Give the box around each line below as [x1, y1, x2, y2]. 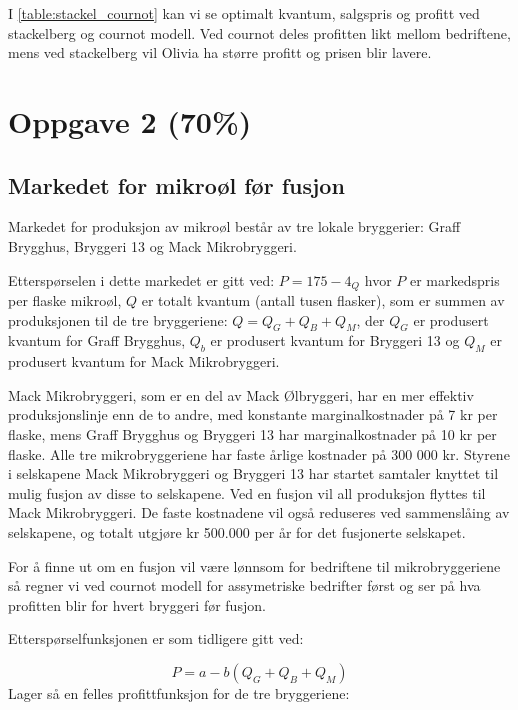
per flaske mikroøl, [8, 290, 122, 310]
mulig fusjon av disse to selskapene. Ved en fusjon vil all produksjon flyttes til [8, 482, 486, 503]
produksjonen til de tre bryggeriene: [8, 309, 228, 330]
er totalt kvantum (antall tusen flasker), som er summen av [141, 290, 505, 310]
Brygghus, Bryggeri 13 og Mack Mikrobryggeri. [8, 235, 297, 256]
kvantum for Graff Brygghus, [8, 330, 186, 351]
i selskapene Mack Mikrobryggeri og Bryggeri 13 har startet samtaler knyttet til [8, 463, 499, 484]
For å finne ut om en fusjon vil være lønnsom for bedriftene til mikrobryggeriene [8, 555, 501, 576]
